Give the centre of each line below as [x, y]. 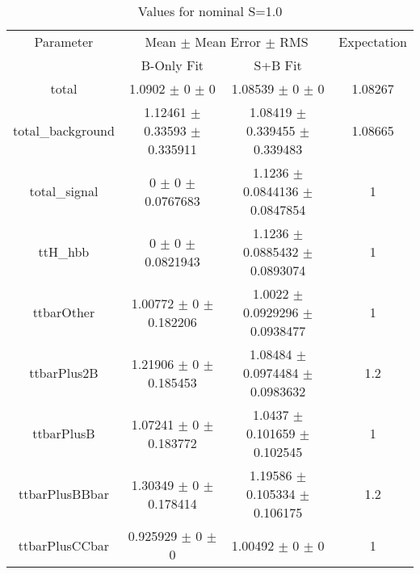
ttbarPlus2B [64, 373]
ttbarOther [64, 312]
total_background [64, 130]
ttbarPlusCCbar [64, 545]
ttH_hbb [64, 251]
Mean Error [228, 42]
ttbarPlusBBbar [63, 494]
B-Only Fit [172, 65]
